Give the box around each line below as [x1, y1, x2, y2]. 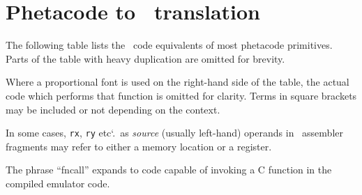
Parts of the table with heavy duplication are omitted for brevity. [6, 51, 285, 65]
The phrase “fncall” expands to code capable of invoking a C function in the [6, 162, 332, 177]
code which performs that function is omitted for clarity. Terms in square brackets [6, 88, 357, 102]
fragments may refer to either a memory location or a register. [6, 139, 272, 153]
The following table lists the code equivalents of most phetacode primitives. [6, 38, 333, 52]
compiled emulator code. [6, 175, 110, 190]
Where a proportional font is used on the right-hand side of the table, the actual [6, 75, 349, 89]
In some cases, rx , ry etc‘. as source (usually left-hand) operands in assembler [6, 125, 343, 140]
